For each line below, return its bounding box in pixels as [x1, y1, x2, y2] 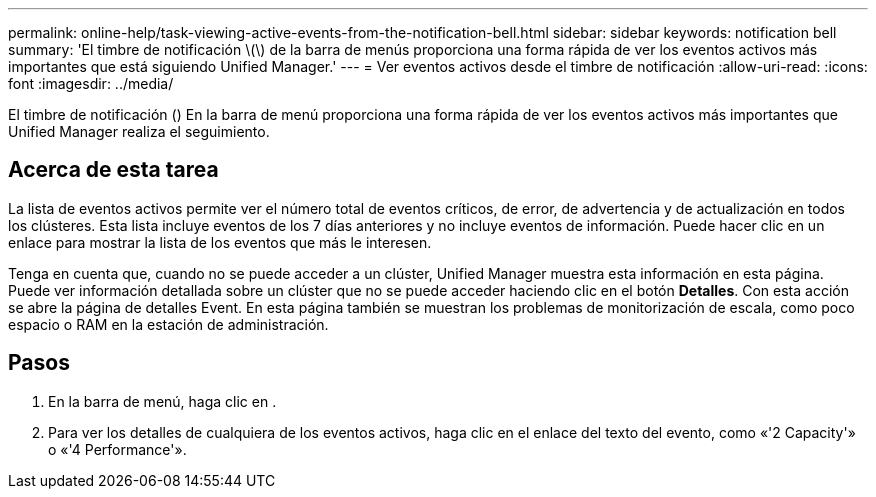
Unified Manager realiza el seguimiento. [8, 123, 270, 140]
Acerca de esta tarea [8, 157, 219, 183]
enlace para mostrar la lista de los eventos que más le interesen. [8, 233, 432, 251]
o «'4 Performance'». [48, 440, 187, 458]
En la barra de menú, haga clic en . [48, 392, 277, 410]
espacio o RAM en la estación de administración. [8, 315, 329, 333]
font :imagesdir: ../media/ [8, 75, 174, 92]
